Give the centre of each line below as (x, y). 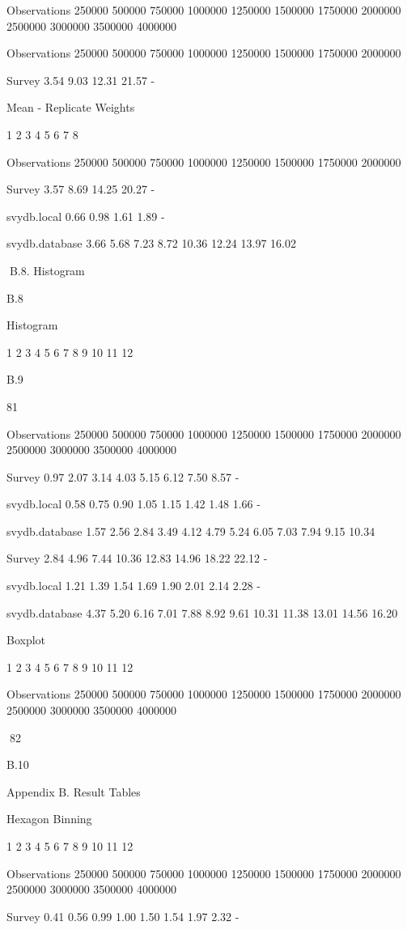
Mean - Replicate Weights (71, 107)
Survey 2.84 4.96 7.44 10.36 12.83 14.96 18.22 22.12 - (137, 558)
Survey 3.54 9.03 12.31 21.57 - (81, 80)
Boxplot (26, 640)
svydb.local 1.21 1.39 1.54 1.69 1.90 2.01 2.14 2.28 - (134, 586)
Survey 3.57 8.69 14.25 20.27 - (81, 189)
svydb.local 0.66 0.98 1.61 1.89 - (86, 216)
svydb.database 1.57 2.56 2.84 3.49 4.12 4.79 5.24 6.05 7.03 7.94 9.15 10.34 (191, 531)
